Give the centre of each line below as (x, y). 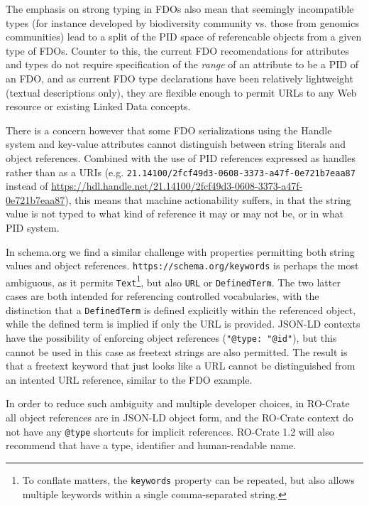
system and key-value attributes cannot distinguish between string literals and (176, 144)
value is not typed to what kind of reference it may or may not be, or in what (175, 214)
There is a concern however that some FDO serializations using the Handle (169, 130)
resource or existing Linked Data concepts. (98, 106)
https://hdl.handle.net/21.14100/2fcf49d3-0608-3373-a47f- (177, 186)
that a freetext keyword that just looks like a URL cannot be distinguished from (181, 366)
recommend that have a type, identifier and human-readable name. (151, 445)
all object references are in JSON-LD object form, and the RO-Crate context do (180, 417)
